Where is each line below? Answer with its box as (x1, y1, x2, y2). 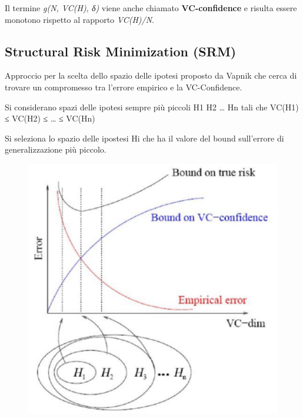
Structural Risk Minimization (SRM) (5, 42, 237, 60)
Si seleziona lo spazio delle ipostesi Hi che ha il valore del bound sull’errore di (5, 132, 284, 144)
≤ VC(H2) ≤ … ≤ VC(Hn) (5, 112, 95, 124)
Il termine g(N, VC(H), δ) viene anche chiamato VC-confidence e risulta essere (5, 2, 297, 14)
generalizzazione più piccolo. (5, 143, 106, 156)
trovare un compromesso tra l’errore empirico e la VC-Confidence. (5, 80, 242, 93)
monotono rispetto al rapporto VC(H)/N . (5, 13, 154, 25)
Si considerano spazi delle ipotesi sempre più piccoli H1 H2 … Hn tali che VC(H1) (5, 100, 299, 113)
